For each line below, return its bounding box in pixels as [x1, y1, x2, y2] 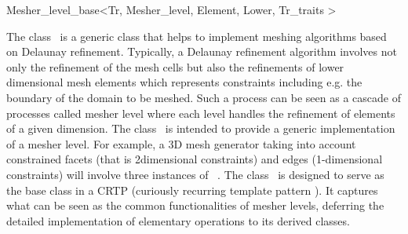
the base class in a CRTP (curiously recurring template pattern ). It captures [6, 181, 378, 198]
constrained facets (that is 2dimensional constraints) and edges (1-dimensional [6, 151, 383, 167]
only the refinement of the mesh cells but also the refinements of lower [6, 58, 344, 75]
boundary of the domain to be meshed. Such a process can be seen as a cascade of [6, 89, 401, 105]
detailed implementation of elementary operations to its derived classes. [6, 212, 350, 229]
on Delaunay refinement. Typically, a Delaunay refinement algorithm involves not [6, 43, 397, 60]
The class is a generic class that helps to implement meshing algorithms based [6, 27, 387, 44]
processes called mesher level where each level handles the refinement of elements [6, 104, 395, 121]
